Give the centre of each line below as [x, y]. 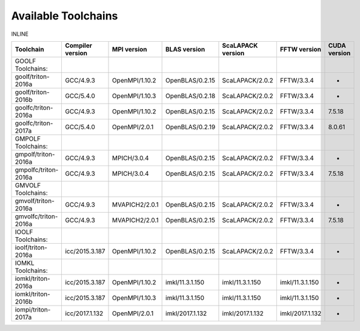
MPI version [130, 49]
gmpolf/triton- [35, 154]
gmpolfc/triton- [37, 170]
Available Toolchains [65, 16]
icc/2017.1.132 [84, 313]
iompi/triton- [33, 309]
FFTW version [300, 49]
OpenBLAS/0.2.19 [191, 127]
